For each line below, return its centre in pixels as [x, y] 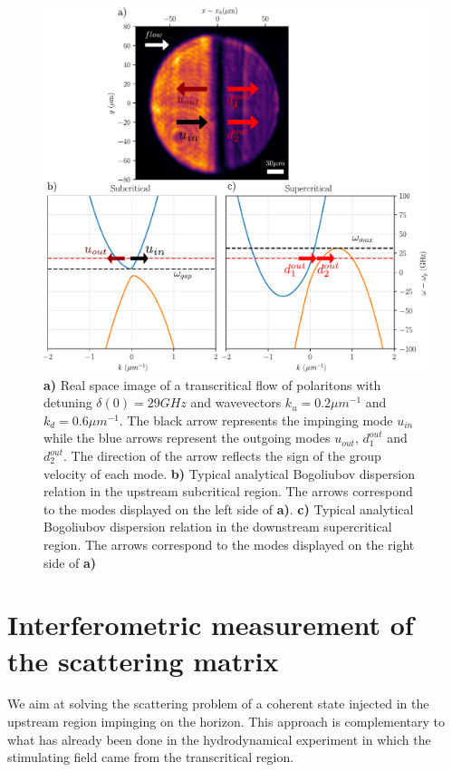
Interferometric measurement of [211, 625]
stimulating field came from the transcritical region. [151, 757]
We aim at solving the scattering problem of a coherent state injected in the [218, 704]
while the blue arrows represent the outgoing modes [187, 438]
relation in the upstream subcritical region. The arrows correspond [228, 491]
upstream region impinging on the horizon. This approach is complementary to [226, 722]
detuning [68, 402]
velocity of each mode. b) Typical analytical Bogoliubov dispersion [229, 473]
